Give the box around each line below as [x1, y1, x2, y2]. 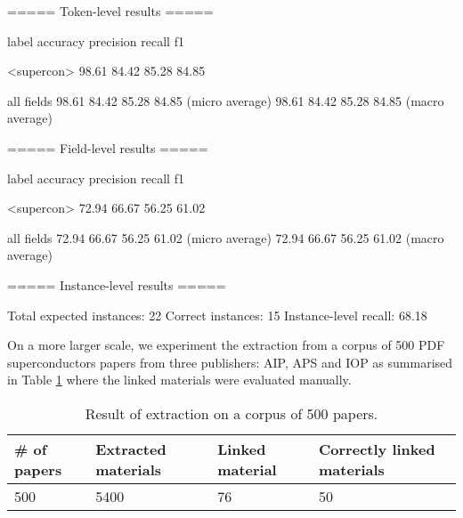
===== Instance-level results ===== [7, 275, 226, 294]
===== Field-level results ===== [7, 138, 208, 157]
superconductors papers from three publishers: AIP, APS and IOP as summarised [7, 352, 453, 371]
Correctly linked [319, 438, 435, 459]
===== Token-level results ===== [7, 2, 214, 20]
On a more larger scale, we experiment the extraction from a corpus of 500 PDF [7, 336, 445, 354]
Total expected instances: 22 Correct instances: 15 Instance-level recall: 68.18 [7, 305, 427, 324]
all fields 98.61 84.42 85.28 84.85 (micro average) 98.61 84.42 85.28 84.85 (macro [7, 91, 444, 109]
